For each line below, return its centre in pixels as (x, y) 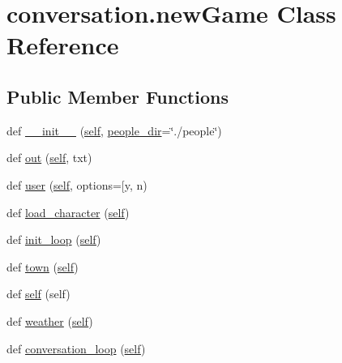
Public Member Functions (118, 96)
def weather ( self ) (50, 320)
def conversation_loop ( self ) (76, 348)
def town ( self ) (43, 266)
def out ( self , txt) (49, 158)
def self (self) (38, 294)
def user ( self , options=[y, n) (77, 184)
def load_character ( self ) (68, 212)
